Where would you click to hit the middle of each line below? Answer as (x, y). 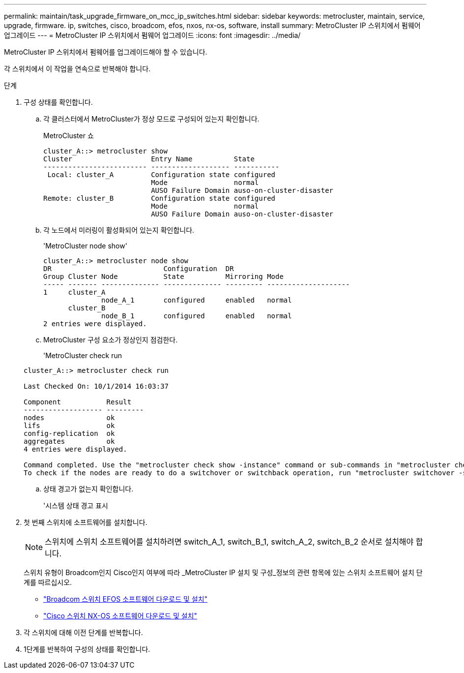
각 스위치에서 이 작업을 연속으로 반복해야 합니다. (77, 69)
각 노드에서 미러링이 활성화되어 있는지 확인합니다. (119, 230)
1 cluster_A (74, 292)
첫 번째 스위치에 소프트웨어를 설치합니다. (86, 522)
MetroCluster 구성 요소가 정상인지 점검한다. (111, 340)
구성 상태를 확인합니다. (58, 102)
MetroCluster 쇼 (69, 136)
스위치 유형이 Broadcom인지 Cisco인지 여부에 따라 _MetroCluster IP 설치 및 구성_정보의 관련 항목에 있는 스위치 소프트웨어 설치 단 (223, 572)
